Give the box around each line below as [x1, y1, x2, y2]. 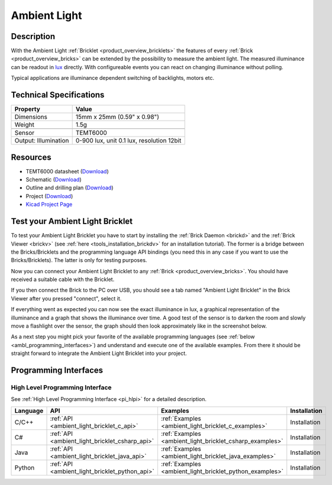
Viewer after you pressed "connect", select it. [11, 295, 122, 302]
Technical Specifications [11, 90, 105, 100]
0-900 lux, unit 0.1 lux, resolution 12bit [75, 137, 182, 145]
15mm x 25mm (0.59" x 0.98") [75, 113, 160, 121]
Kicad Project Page [25, 201, 73, 208]
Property [14, 105, 41, 114]
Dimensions [14, 113, 47, 121]
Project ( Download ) [25, 192, 73, 199]
